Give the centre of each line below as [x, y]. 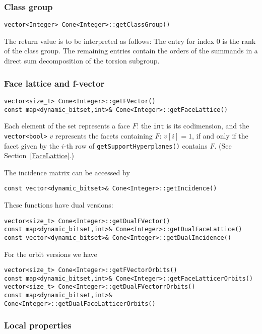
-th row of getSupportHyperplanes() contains [136, 145]
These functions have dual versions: [59, 205]
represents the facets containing [104, 135]
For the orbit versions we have [51, 254]
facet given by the [32, 145]
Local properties [38, 325]
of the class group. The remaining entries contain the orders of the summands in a [131, 51]
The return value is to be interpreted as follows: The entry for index [109, 41]
